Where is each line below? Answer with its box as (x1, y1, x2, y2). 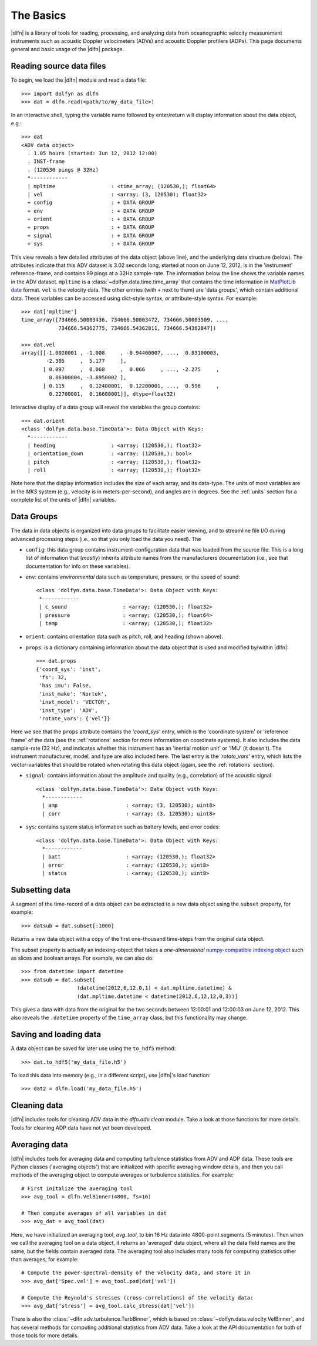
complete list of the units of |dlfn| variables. (11, 496, 117, 503)
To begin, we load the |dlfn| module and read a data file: (11, 76, 147, 84)
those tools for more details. (11, 1332, 79, 1339)
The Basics (11, 9, 66, 22)
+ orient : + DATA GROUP (27, 216, 155, 223)
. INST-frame (27, 158, 65, 165)
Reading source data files (11, 61, 106, 71)
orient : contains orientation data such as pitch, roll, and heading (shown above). (25, 633, 223, 640)
